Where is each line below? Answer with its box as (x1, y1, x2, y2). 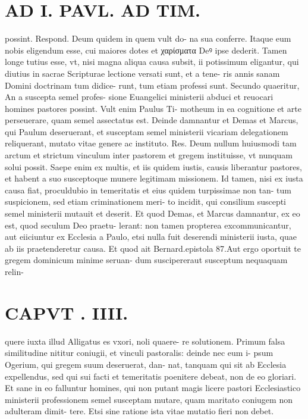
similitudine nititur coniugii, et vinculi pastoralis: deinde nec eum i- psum (5, 346, 274, 359)
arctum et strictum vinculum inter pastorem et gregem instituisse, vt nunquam (5, 149, 293, 161)
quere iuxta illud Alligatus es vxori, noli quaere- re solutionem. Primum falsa (5, 334, 285, 347)
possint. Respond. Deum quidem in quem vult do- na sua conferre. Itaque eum (5, 32, 291, 45)
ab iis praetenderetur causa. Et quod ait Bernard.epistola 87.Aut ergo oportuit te (5, 242, 301, 254)
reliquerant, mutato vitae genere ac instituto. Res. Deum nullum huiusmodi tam (5, 137, 297, 149)
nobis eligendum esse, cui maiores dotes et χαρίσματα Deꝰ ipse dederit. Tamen (5, 43, 287, 56)
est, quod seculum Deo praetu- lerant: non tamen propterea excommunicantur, (5, 218, 291, 231)
